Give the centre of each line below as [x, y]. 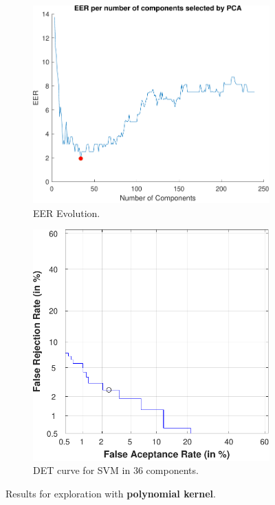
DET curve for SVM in [82, 470]
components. [172, 470]
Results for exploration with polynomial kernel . [111, 493]
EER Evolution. [67, 213]
